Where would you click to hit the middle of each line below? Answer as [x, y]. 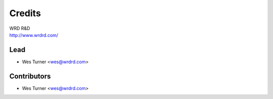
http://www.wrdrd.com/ [34, 35]
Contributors [30, 76]
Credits [25, 13]
